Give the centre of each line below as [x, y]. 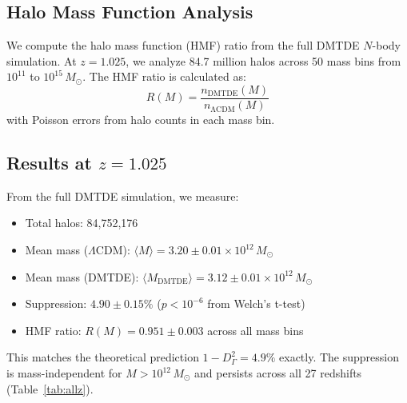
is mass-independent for [64, 373]
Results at [49, 163]
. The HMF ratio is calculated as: [164, 76]
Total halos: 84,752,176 [82, 223]
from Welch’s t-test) [256, 303]
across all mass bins [255, 330]
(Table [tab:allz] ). [50, 388]
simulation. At [42, 60]
